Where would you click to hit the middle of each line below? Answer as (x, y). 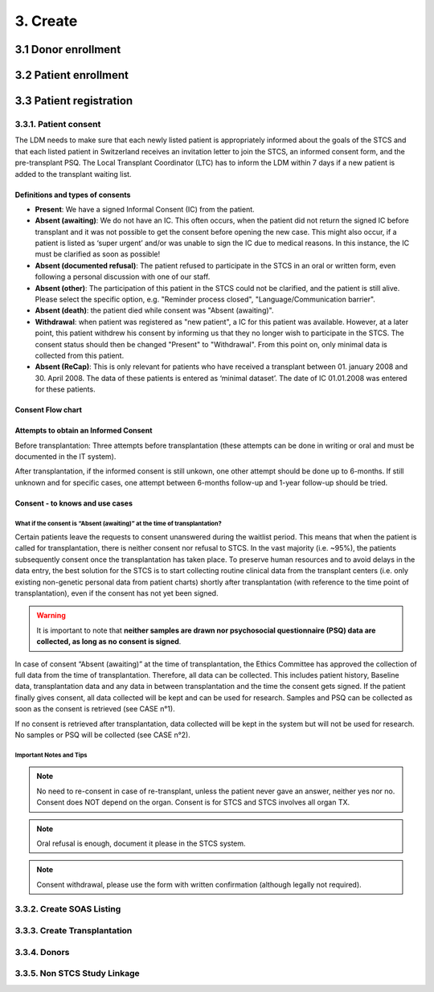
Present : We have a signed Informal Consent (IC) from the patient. (145, 209)
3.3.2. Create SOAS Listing (68, 909)
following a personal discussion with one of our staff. (123, 277)
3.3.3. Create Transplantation (74, 931)
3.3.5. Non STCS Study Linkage (77, 974)
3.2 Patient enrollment (72, 75)
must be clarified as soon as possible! (98, 254)
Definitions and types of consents (73, 195)
